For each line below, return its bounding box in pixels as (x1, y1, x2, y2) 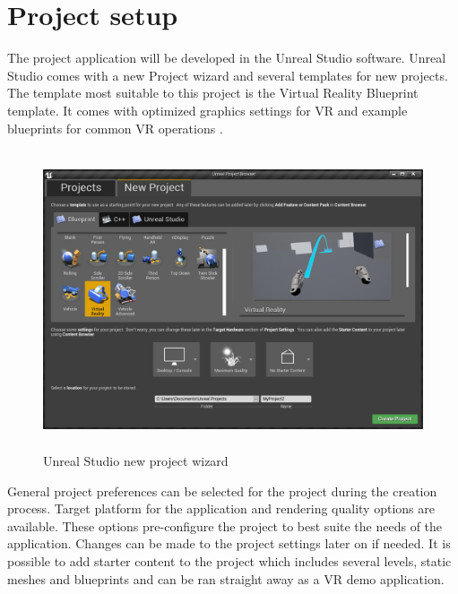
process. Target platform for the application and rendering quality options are (7, 499, 435, 518)
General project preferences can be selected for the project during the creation (7, 481, 437, 500)
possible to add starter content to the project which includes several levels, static (7, 551, 452, 570)
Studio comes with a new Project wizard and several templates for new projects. (7, 65, 448, 84)
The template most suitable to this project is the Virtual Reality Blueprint (7, 83, 419, 102)
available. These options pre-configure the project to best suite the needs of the (7, 516, 443, 535)
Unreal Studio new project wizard (43, 452, 229, 470)
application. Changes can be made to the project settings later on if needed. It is (7, 534, 451, 553)
